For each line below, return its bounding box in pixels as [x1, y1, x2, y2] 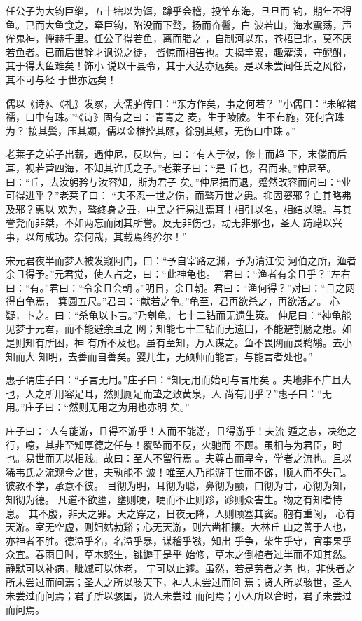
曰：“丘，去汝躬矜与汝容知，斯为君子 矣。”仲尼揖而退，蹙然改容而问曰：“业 [6, 174, 351, 189]
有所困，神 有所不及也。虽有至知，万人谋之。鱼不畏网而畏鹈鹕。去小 [34, 335, 352, 350]
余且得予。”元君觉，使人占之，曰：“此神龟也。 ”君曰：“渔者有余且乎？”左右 [6, 266, 351, 281]
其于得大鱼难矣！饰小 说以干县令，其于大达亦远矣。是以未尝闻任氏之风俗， [6, 58, 352, 73]
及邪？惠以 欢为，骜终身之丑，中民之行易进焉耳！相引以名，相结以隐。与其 [6, 201, 352, 216]
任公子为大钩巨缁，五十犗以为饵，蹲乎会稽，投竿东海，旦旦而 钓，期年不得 [6, 4, 352, 18]
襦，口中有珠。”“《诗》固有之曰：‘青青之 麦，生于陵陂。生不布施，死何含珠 [6, 109, 344, 124]
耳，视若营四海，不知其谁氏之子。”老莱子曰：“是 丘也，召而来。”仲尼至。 [6, 160, 337, 175]
